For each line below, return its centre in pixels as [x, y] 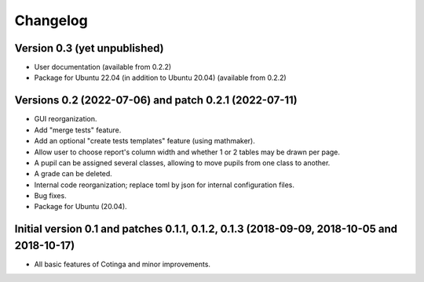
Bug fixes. [50, 196]
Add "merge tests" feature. [78, 130]
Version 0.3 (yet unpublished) [89, 48]
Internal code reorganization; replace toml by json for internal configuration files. [164, 185]
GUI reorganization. [66, 119]
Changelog [51, 20]
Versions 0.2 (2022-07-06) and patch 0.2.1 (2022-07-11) [156, 101]
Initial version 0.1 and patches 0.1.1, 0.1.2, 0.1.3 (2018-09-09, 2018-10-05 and [206, 229]
